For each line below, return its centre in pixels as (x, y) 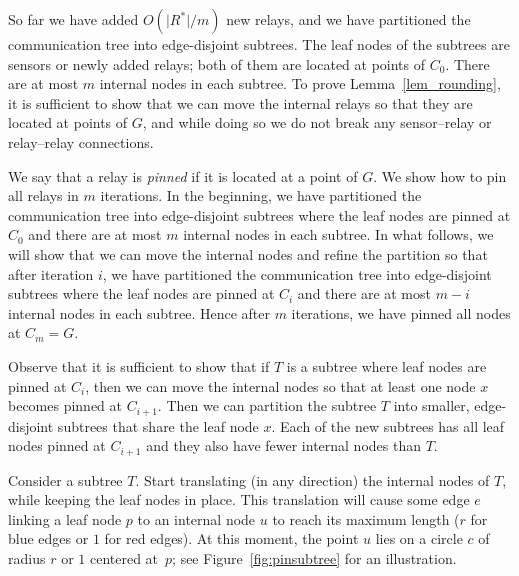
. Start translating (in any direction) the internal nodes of (312, 479)
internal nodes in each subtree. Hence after (139, 312)
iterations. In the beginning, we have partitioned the (261, 195)
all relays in (43, 195)
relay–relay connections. (81, 141)
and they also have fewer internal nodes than (283, 445)
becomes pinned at (65, 405)
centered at (124, 557)
